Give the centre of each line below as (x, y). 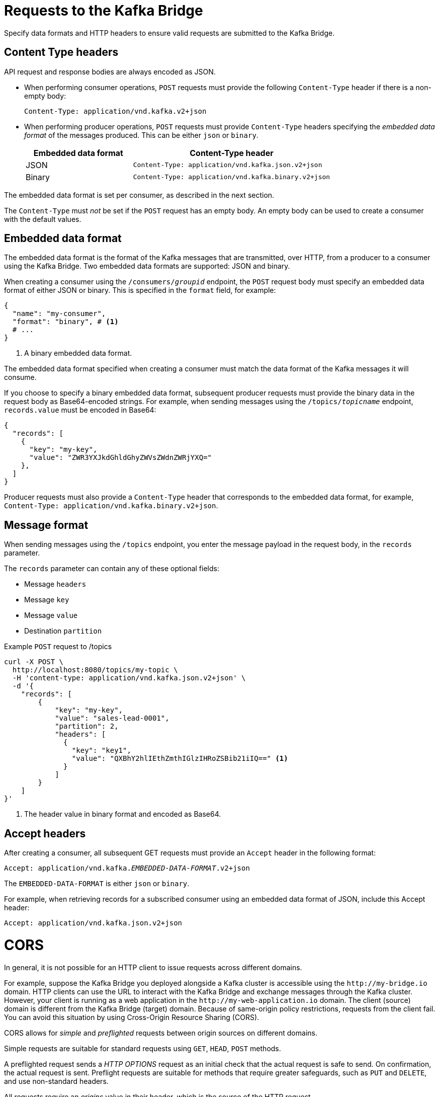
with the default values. (43, 219)
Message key (47, 600)
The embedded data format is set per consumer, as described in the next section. (139, 195)
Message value (51, 615)
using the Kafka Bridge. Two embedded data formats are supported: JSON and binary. (147, 266)
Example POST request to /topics (58, 647)
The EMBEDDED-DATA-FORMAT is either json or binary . (97, 884)
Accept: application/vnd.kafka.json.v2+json (93, 923)
